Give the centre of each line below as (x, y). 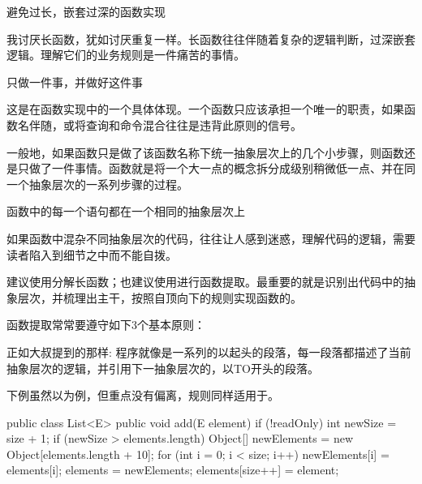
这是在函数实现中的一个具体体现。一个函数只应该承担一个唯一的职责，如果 (205, 109)
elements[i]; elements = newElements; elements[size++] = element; (173, 470)
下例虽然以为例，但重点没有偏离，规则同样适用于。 (143, 395)
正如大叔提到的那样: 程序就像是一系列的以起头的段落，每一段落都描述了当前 (209, 351)
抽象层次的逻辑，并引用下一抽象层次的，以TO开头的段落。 (163, 368)
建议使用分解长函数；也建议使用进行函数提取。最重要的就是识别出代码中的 (205, 282)
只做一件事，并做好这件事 (75, 81)
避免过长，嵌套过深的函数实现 (86, 11)
